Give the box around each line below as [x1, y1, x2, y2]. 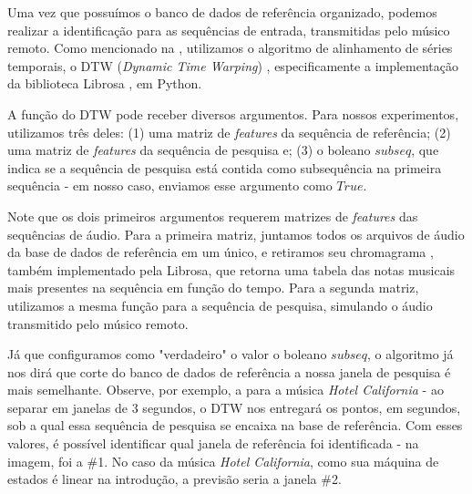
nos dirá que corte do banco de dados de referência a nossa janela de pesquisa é [7, 362, 451, 381]
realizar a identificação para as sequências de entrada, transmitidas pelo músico [7, 20, 450, 39]
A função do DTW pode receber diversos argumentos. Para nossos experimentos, [7, 104, 459, 123]
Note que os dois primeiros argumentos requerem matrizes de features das [7, 206, 418, 225]
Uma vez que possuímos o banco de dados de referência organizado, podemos [7, 3, 437, 21]
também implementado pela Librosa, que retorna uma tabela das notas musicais [7, 260, 456, 279]
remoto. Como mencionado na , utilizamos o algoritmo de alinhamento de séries [7, 38, 453, 57]
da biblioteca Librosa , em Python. [7, 74, 202, 93]
